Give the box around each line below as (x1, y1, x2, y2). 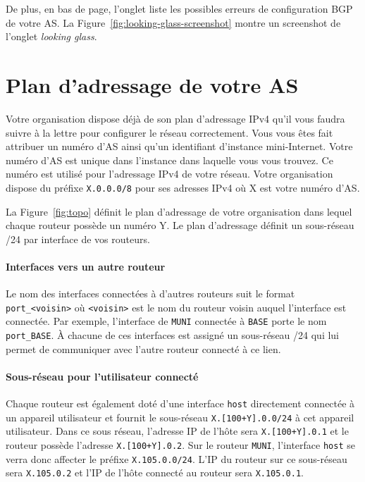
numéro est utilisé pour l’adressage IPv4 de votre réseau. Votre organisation (6, 166, 333, 181)
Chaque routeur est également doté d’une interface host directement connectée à (6, 396, 355, 411)
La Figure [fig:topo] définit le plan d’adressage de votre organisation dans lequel (6, 204, 352, 218)
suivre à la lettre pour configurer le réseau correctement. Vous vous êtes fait (6, 125, 333, 140)
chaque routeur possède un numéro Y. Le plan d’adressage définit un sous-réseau (6, 218, 354, 233)
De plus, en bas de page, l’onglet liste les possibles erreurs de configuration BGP (6, 1, 353, 16)
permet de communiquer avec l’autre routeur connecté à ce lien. (6, 341, 281, 356)
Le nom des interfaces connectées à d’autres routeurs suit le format (6, 286, 295, 301)
